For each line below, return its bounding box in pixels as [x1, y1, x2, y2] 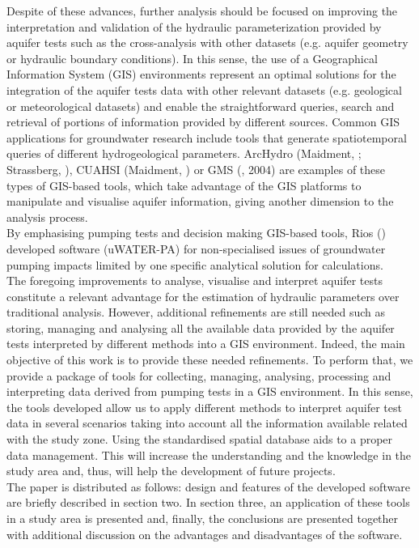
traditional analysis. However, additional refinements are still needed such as [6, 304, 386, 321]
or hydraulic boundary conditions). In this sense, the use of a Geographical [6, 49, 378, 66]
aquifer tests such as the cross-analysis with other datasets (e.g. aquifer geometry [6, 34, 408, 51]
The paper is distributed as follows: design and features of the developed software [6, 478, 410, 495]
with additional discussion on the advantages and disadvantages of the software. [6, 525, 403, 542]
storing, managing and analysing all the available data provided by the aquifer [6, 319, 395, 336]
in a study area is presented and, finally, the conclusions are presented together [6, 510, 399, 526]
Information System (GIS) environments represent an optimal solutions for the [6, 66, 396, 83]
